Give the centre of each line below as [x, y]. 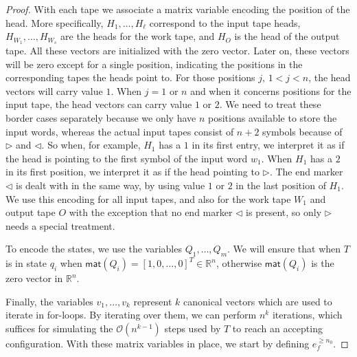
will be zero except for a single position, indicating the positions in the [154, 64]
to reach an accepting [277, 328]
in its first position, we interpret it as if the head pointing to [133, 172]
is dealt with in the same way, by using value [111, 185]
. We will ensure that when [284, 249]
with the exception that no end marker [151, 212]
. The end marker [306, 172]
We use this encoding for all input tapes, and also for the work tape [148, 198]
